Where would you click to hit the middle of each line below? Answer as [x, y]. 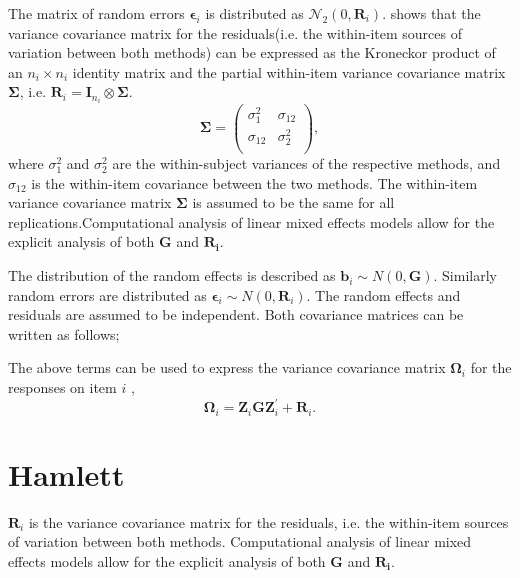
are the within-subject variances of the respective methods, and [306, 163]
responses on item [62, 387]
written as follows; [64, 333]
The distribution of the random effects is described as [172, 275]
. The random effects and [383, 294]
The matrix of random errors [96, 13]
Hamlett [66, 473]
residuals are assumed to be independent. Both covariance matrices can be [236, 314]
